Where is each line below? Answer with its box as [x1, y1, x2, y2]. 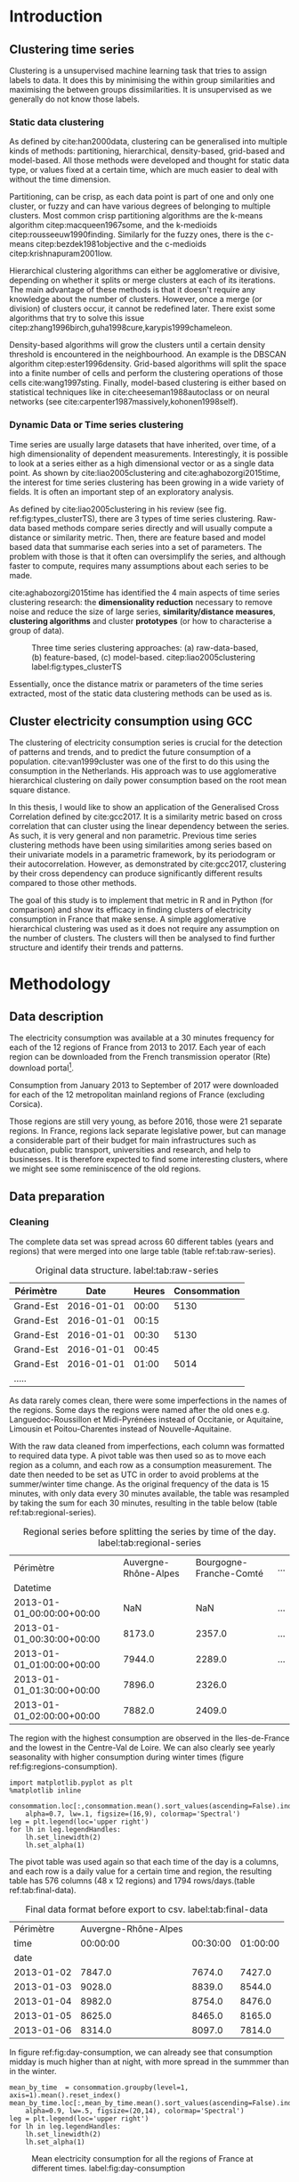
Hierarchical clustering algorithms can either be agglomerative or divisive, [9, 266, 280, 276]
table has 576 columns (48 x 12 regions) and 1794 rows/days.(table [9, 1874, 255, 1886]
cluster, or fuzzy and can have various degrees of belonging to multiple [9, 201, 271, 211]
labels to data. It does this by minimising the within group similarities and [9, 75, 276, 86]
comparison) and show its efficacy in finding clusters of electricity [9, 905, 252, 915]
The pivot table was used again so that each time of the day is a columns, [9, 1856, 279, 1866]
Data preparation [9, 1189, 105, 1204]
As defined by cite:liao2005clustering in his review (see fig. [9, 504, 227, 514]
